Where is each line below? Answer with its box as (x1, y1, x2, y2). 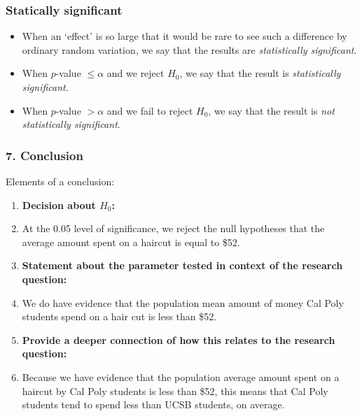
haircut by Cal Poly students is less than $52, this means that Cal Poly (22, 383, 328, 398)
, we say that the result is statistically (179, 66, 341, 80)
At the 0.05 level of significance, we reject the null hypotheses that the (22, 221, 325, 236)
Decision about (22, 197, 96, 212)
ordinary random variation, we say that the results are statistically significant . (22, 42, 357, 57)
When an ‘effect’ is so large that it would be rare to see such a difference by (22, 29, 347, 43)
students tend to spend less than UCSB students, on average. (22, 397, 285, 412)
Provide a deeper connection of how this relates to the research (22, 332, 335, 347)
